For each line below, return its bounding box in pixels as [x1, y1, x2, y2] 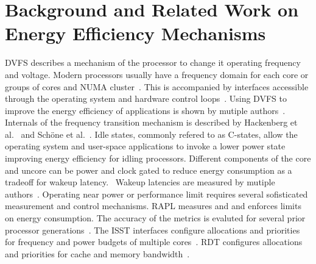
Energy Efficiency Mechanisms [5, 21, 266, 46]
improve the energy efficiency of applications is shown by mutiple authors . [5, 104, 286, 116]
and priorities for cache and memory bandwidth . [5, 247, 190, 260]
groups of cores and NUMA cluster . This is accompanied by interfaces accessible [5, 80, 309, 93]
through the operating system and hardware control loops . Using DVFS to [5, 92, 287, 105]
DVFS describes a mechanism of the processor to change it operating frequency [5, 56, 301, 69]
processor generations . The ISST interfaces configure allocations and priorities [5, 223, 300, 236]
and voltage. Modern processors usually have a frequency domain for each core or [5, 68, 309, 80]
